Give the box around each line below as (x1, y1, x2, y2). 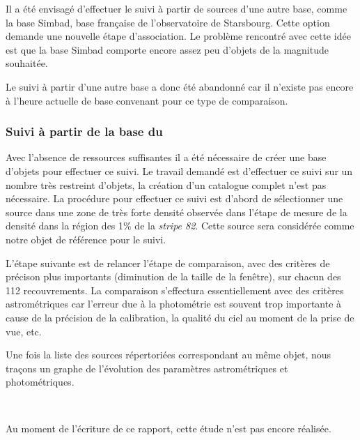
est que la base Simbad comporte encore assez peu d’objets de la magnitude (6, 42, 329, 56)
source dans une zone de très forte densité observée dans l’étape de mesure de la (6, 204, 347, 219)
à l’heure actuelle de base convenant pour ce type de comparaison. (6, 93, 288, 107)
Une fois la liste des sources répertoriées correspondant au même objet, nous (6, 347, 331, 362)
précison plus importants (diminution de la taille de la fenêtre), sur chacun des (6, 269, 341, 284)
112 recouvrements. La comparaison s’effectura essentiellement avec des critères (6, 282, 344, 297)
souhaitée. (6, 56, 48, 70)
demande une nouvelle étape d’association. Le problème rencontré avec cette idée (6, 29, 351, 43)
